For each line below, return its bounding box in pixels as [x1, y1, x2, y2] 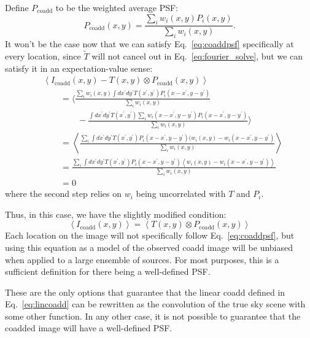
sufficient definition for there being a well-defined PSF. [5, 265, 211, 278]
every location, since [5, 50, 81, 63]
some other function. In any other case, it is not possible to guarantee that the [5, 309, 301, 322]
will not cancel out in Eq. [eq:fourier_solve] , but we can [91, 50, 303, 63]
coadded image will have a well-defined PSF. [5, 321, 172, 334]
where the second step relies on [5, 187, 122, 200]
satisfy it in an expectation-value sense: [5, 61, 153, 74]
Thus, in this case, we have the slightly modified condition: [5, 207, 227, 220]
